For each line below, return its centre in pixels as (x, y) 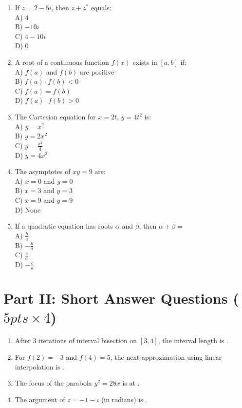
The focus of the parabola (53, 383)
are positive (97, 71)
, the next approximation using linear (166, 357)
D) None (28, 209)
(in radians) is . (124, 399)
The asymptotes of (43, 171)
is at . (131, 383)
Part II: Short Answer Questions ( (121, 298)
